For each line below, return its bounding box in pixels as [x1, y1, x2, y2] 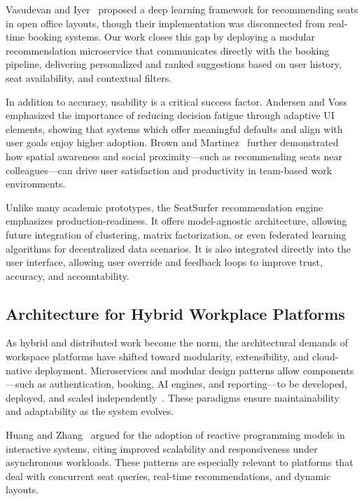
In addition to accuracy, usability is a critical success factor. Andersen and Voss [6, 94, 348, 108]
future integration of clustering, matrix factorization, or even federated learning [6, 227, 346, 241]
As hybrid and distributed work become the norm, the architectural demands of [6, 335, 348, 350]
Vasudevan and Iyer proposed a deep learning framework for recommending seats [6, 2, 358, 16]
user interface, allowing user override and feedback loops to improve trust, [6, 255, 323, 269]
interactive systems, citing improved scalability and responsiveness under [6, 441, 318, 456]
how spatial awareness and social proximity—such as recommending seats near [6, 148, 342, 163]
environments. [6, 176, 66, 191]
